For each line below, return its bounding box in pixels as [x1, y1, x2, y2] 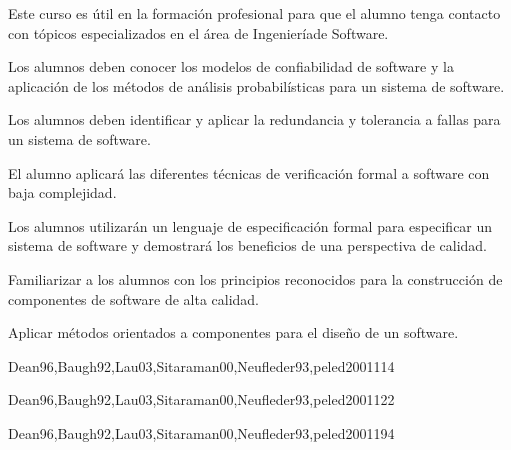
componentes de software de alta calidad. [8, 288, 260, 309]
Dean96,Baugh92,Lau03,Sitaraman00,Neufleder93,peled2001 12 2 [8, 389, 395, 410]
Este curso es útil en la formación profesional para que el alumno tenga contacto [8, 3, 501, 23]
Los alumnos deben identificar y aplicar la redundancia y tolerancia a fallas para [8, 109, 501, 130]
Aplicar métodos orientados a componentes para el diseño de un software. [8, 322, 459, 343]
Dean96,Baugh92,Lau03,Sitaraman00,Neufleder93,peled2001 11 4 [8, 355, 395, 376]
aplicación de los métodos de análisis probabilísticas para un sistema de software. [8, 75, 505, 96]
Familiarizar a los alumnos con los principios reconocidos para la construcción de [8, 268, 503, 289]
